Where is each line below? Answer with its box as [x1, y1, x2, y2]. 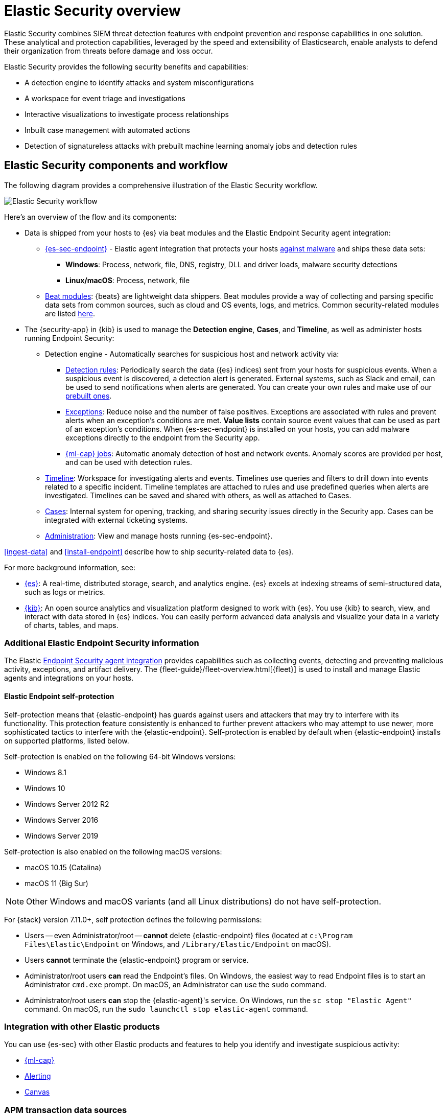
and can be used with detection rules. [65, 457, 192, 467]
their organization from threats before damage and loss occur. [4, 46, 213, 55]
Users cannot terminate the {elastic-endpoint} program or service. [25, 955, 249, 964]
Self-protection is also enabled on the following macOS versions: [4, 847, 222, 856]
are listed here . [45, 309, 95, 318]
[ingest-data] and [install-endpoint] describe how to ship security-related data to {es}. [4, 547, 294, 556]
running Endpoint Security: [25, 333, 114, 342]
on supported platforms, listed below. [4, 736, 129, 745]
